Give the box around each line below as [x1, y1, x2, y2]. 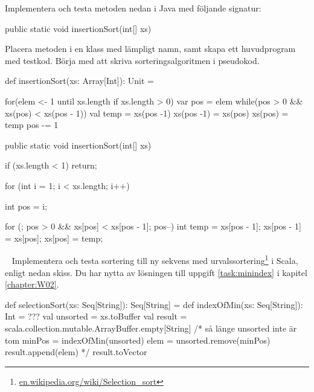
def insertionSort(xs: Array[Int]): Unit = [5, 74, 154, 87]
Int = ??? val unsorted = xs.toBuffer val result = [5, 310, 187, 323]
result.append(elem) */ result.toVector [5, 345, 147, 358]
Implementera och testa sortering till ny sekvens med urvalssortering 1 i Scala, [11, 252, 298, 266]
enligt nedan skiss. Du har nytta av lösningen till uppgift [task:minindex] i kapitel [5, 266, 307, 278]
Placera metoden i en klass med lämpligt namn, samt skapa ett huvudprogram [5, 42, 296, 55]
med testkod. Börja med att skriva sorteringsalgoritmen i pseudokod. [5, 54, 260, 66]
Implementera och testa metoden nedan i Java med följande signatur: [5, 2, 261, 14]
